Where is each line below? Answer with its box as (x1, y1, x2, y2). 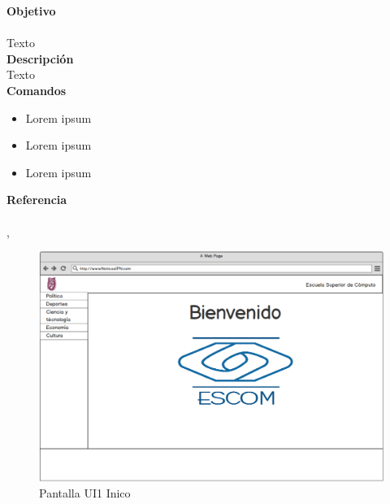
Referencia (6, 191, 67, 208)
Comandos (6, 81, 67, 98)
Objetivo (6, 2, 56, 19)
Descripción (6, 50, 74, 67)
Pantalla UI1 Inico (39, 484, 131, 502)
